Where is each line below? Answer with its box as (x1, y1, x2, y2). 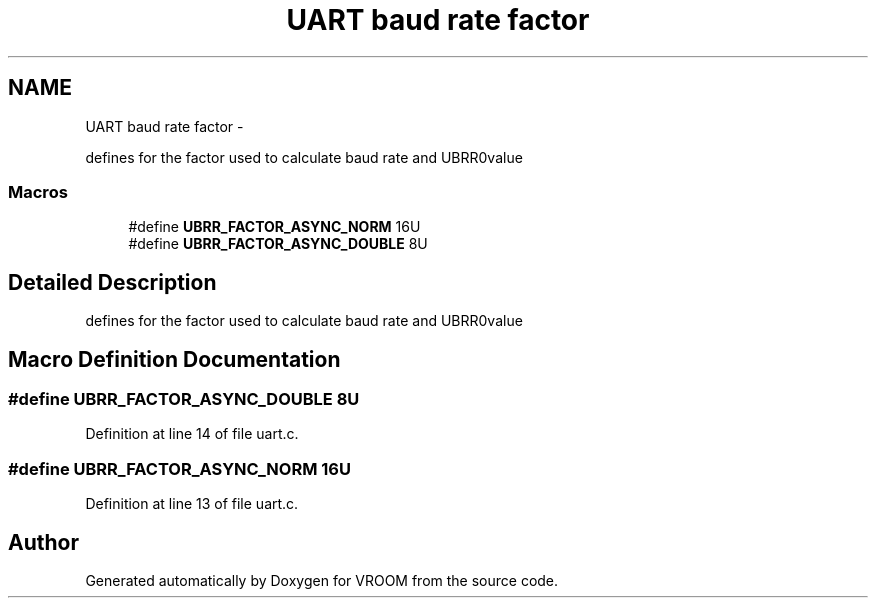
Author (8, 529, 79, 555)
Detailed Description (8, 269, 217, 295)
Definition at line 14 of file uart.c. (85, 425, 299, 443)
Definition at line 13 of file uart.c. (85, 495, 299, 513)
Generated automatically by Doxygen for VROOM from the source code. (85, 572, 559, 589)
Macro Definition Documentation (8, 346, 341, 372)
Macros (8, 181, 68, 202)
